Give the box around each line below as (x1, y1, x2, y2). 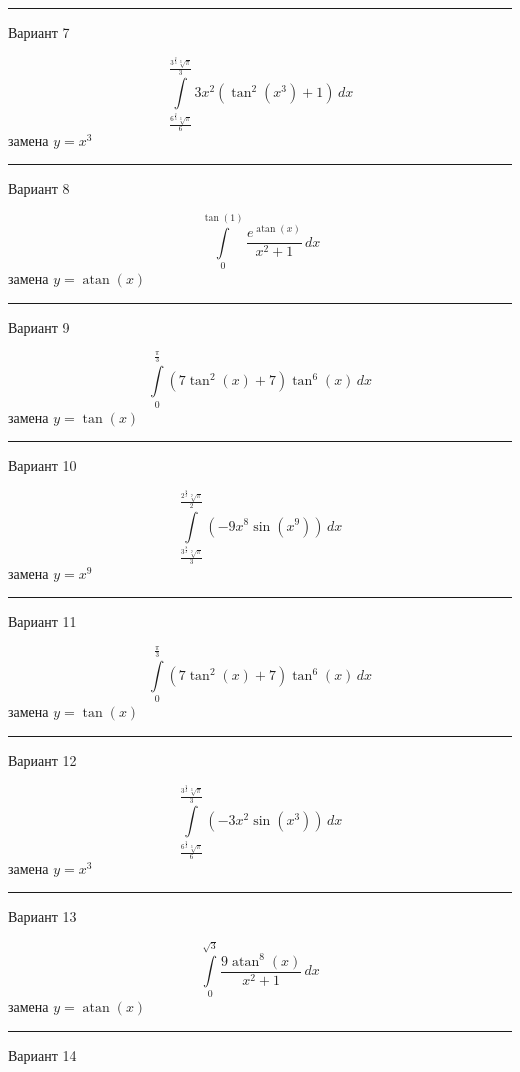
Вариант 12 (8, 749, 77, 770)
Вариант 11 (8, 611, 77, 632)
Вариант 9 (8, 316, 70, 337)
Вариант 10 (8, 455, 77, 476)
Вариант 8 (8, 178, 70, 199)
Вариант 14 (8, 1044, 77, 1065)
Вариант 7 (8, 22, 70, 42)
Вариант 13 (8, 906, 77, 927)
